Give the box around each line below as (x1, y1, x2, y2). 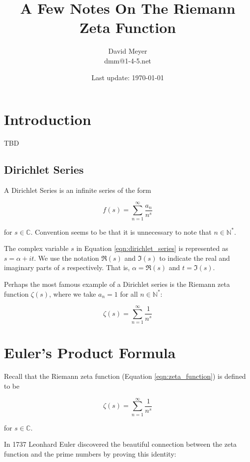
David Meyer (108, 46, 147, 56)
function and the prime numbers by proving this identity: (4, 448, 176, 459)
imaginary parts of (4, 262, 59, 273)
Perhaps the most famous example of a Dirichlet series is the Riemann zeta (4, 278, 230, 289)
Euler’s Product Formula (4, 342, 176, 363)
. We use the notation (34, 252, 99, 263)
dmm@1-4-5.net (104, 55, 151, 65)
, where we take (49, 288, 96, 299)
